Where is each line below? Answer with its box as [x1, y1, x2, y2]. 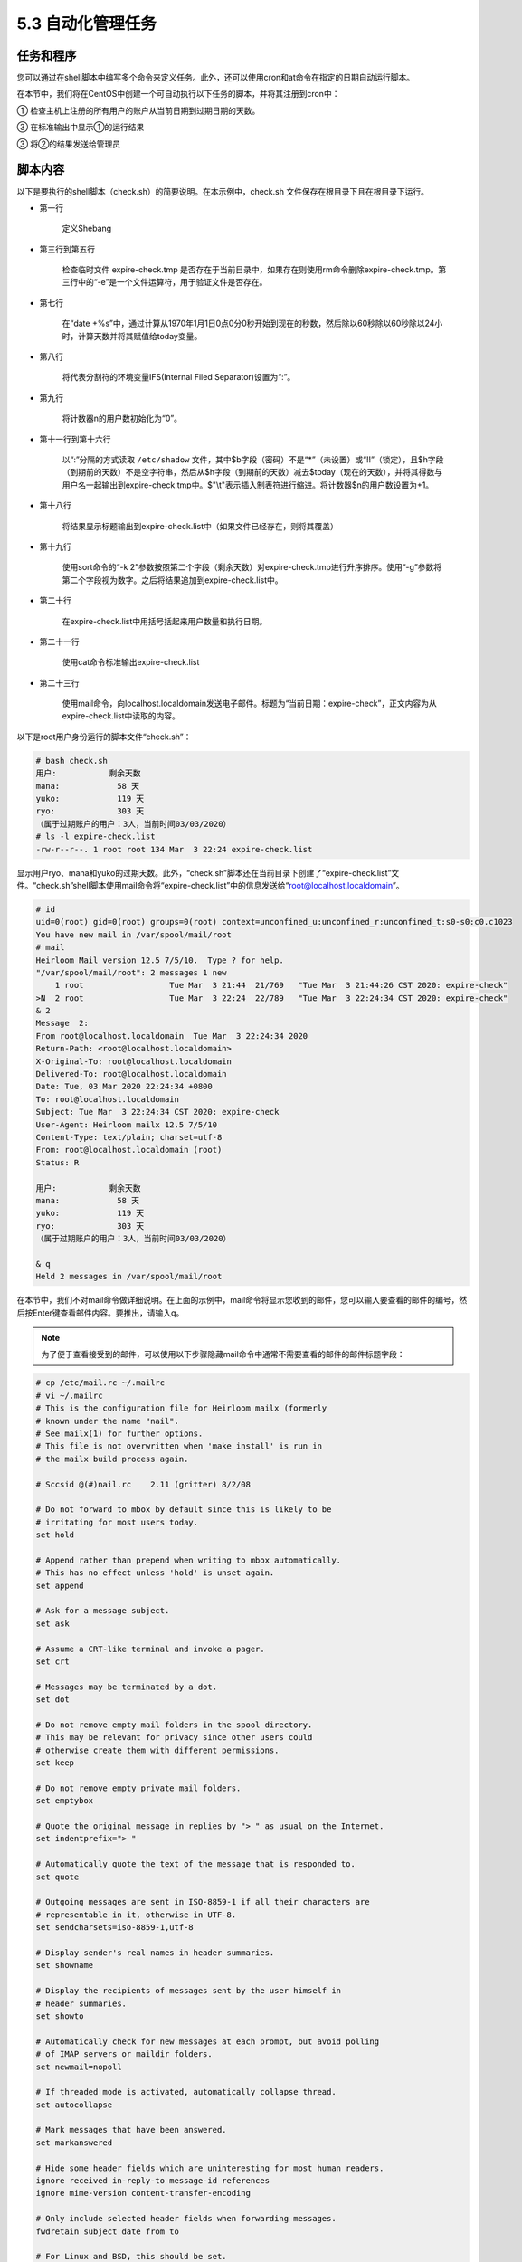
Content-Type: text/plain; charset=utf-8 [35, 1132, 223, 1142]
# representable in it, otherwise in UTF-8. [35, 1909, 237, 1920]
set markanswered [35, 2137, 113, 2148]
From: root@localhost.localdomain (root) [35, 1145, 223, 1155]
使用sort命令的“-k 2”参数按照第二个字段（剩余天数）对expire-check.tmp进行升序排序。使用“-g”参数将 [62, 562, 442, 573]
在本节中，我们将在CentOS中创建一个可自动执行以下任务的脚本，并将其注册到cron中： [16, 89, 340, 100]
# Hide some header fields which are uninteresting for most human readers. [35, 2162, 384, 2173]
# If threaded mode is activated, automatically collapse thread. [35, 2086, 337, 2097]
